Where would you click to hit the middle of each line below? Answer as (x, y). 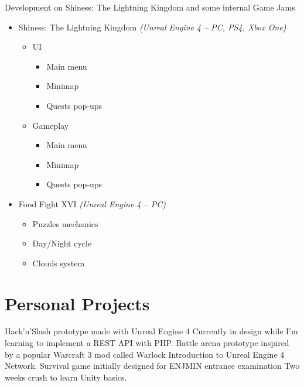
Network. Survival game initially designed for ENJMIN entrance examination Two (152, 366)
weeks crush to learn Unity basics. (66, 377)
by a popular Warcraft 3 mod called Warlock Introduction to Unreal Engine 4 (145, 354)
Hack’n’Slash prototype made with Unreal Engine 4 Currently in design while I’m (151, 331)
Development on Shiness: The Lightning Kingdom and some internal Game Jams (150, 7)
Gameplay (51, 125)
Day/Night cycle (62, 243)
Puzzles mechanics (65, 223)
